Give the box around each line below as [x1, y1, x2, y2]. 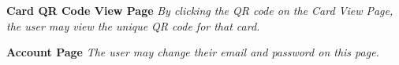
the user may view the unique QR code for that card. [6, 17, 260, 34]
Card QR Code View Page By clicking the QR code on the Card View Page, [6, 2, 393, 18]
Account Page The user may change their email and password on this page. [6, 44, 379, 60]
